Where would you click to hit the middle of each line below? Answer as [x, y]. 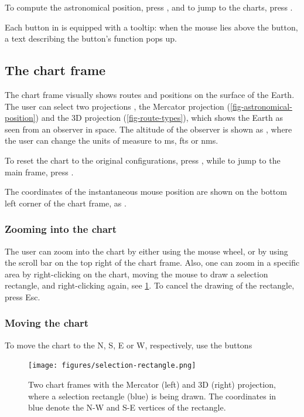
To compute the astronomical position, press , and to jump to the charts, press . [149, 7]
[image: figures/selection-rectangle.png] [112, 366]
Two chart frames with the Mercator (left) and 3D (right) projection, [152, 384]
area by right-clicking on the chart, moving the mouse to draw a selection [136, 274]
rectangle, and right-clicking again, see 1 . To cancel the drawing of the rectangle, [150, 285]
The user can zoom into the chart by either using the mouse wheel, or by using [146, 251]
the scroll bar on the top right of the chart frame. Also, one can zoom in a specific [152, 262]
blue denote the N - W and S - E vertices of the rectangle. [127, 407]
